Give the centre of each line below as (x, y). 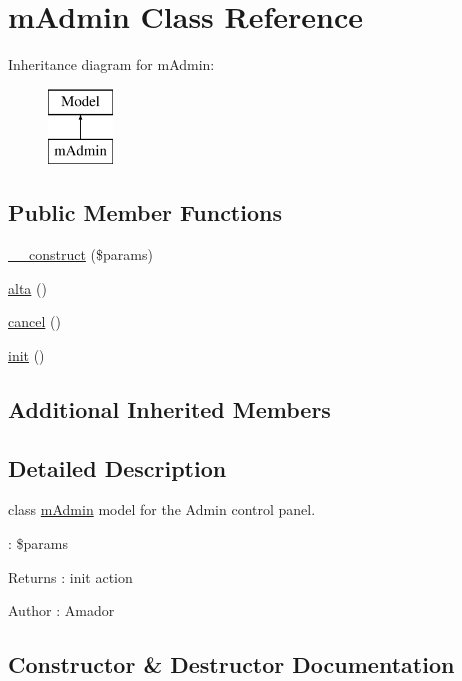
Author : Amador (61, 610)
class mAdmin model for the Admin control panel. (162, 509)
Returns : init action (70, 576)
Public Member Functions (145, 212)
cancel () (34, 321)
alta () (27, 287)
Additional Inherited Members (169, 408)
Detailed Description (117, 467)
